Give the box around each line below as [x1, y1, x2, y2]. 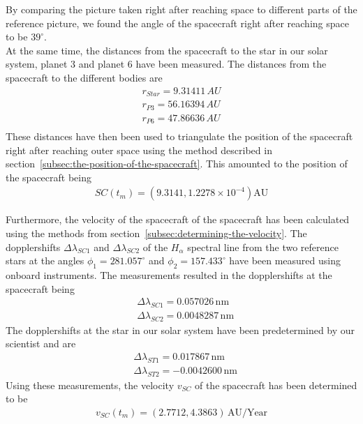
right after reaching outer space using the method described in [6, 142, 272, 157]
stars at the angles [6, 253, 84, 268]
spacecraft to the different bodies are [6, 70, 163, 84]
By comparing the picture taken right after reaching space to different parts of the [6, 2, 357, 16]
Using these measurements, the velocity [6, 377, 175, 392]
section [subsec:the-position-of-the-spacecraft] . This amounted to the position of [6, 156, 348, 171]
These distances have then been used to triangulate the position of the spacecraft [6, 129, 353, 144]
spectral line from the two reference [187, 239, 339, 254]
